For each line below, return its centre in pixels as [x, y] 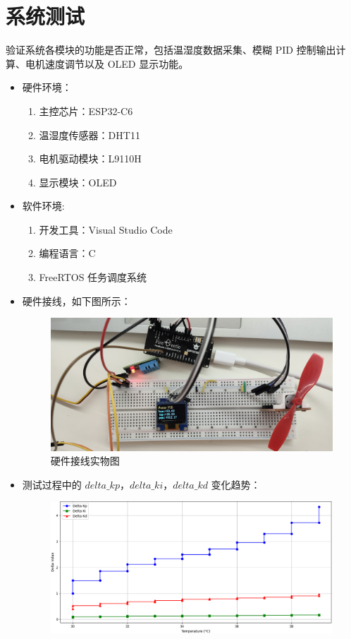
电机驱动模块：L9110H [90, 159]
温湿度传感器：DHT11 [90, 135]
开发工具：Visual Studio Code [106, 229]
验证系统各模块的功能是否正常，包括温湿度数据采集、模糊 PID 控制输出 [171, 50]
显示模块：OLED [78, 182]
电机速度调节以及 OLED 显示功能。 [107, 63]
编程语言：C [67, 253]
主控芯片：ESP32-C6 [86, 111]
